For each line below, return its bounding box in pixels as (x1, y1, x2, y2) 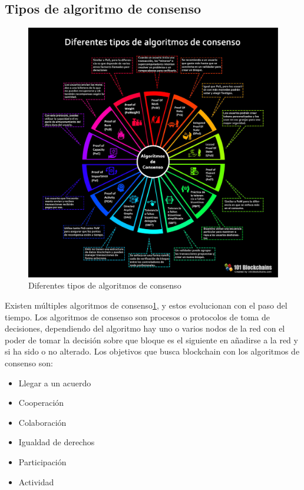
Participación (18, 455, 67, 468)
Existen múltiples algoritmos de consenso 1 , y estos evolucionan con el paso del (5, 299, 288, 311)
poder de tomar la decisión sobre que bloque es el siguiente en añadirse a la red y (5, 333, 298, 346)
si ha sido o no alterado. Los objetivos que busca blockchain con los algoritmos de (5, 345, 300, 357)
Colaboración (18, 416, 67, 428)
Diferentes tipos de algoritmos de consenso (28, 279, 181, 292)
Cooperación (18, 396, 64, 409)
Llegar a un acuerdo (18, 376, 91, 389)
